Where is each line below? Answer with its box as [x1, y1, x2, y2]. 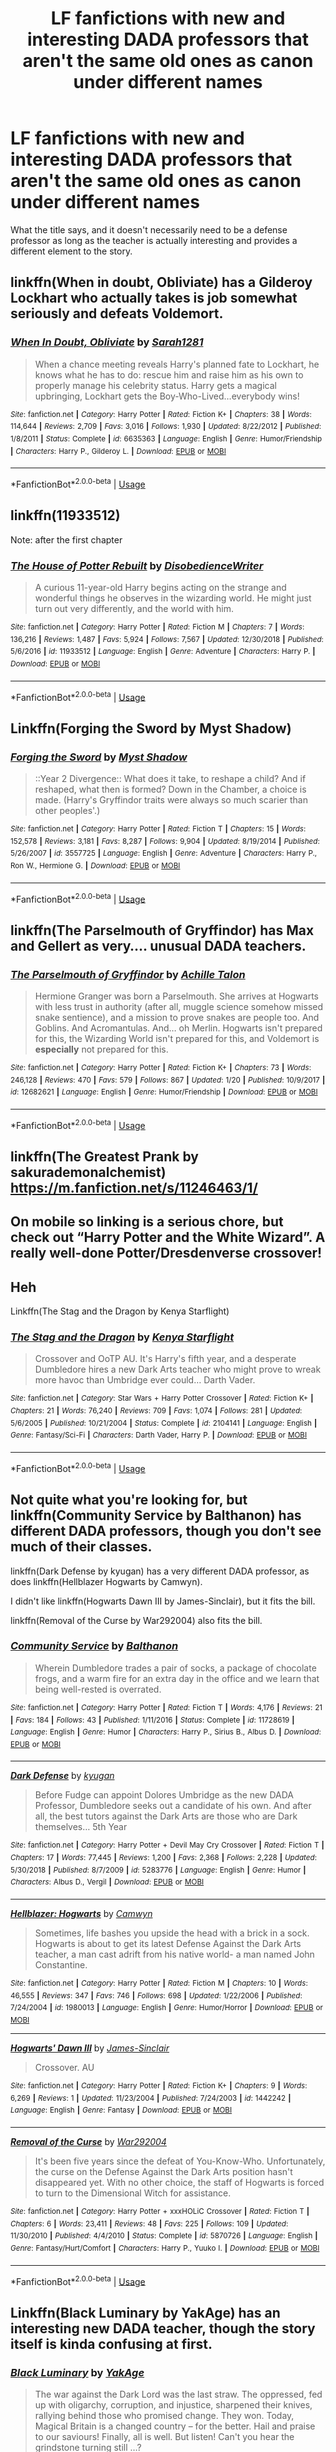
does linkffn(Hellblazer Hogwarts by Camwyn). [10, 1575, 203, 1587]
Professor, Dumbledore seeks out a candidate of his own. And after [34, 1800, 312, 1812]
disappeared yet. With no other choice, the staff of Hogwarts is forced [34, 2177, 325, 2189]
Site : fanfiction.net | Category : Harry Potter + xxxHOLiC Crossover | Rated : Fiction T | [10, 2207, 310, 2217]
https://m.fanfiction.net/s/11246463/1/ [10, 1179, 258, 1196]
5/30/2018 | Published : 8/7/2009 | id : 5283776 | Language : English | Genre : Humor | [10, 1865, 307, 1875]
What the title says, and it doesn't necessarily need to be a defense [10, 223, 288, 236]
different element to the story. [10, 245, 133, 257]
